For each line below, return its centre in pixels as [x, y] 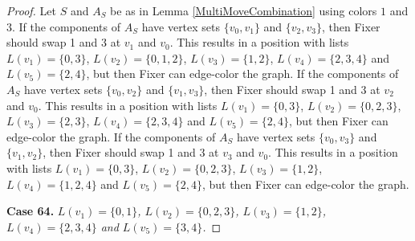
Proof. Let [31, 10]
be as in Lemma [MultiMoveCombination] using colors [244, 10]
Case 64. [31, 211]
